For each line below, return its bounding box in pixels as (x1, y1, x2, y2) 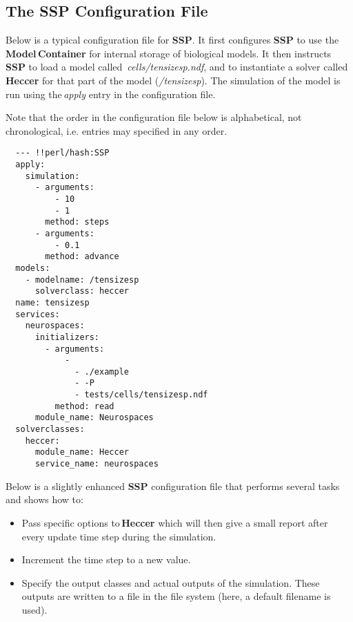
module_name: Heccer (34, 447, 129, 458)
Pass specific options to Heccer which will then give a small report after (21, 515, 328, 529)
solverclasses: (15, 424, 85, 435)
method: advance (45, 252, 119, 262)
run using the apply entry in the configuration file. (6, 86, 216, 101)
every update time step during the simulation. (21, 529, 216, 543)
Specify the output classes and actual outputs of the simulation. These (21, 575, 320, 590)
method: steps (45, 217, 110, 227)
